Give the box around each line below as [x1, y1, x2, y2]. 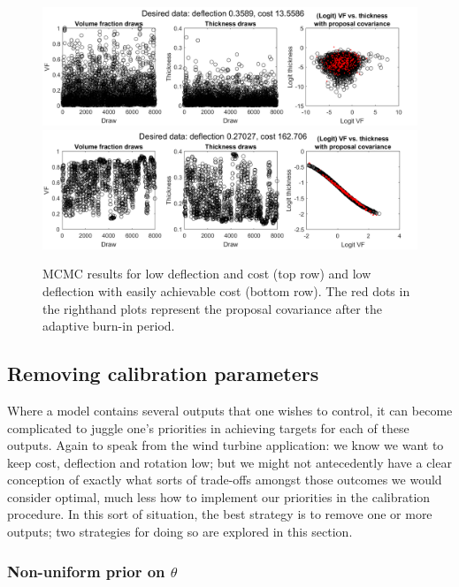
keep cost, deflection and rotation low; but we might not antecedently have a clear [7, 453, 452, 471]
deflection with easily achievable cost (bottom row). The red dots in [42, 281, 410, 300]
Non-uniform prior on [7, 560, 165, 582]
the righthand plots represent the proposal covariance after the [42, 299, 382, 317]
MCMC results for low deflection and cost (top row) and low [42, 264, 371, 283]
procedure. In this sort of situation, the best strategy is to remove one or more [7, 505, 432, 523]
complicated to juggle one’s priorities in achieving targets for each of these [7, 418, 409, 437]
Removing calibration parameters [7, 360, 319, 387]
